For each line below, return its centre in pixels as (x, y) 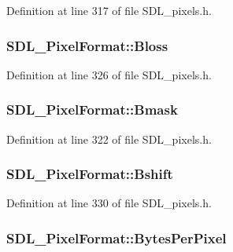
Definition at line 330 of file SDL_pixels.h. (109, 203)
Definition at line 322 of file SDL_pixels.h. (109, 139)
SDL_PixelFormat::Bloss (87, 45)
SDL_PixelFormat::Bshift (90, 174)
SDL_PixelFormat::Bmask (92, 110)
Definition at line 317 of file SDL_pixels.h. (109, 10)
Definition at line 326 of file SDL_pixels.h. (109, 74)
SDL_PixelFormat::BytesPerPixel (116, 237)
